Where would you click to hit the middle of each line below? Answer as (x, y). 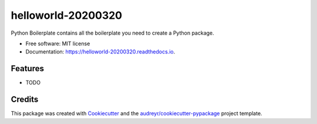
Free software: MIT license (58, 43)
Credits (25, 100)
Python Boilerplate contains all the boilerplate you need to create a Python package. (112, 33)
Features (27, 68)
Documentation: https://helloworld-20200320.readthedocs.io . (100, 52)
